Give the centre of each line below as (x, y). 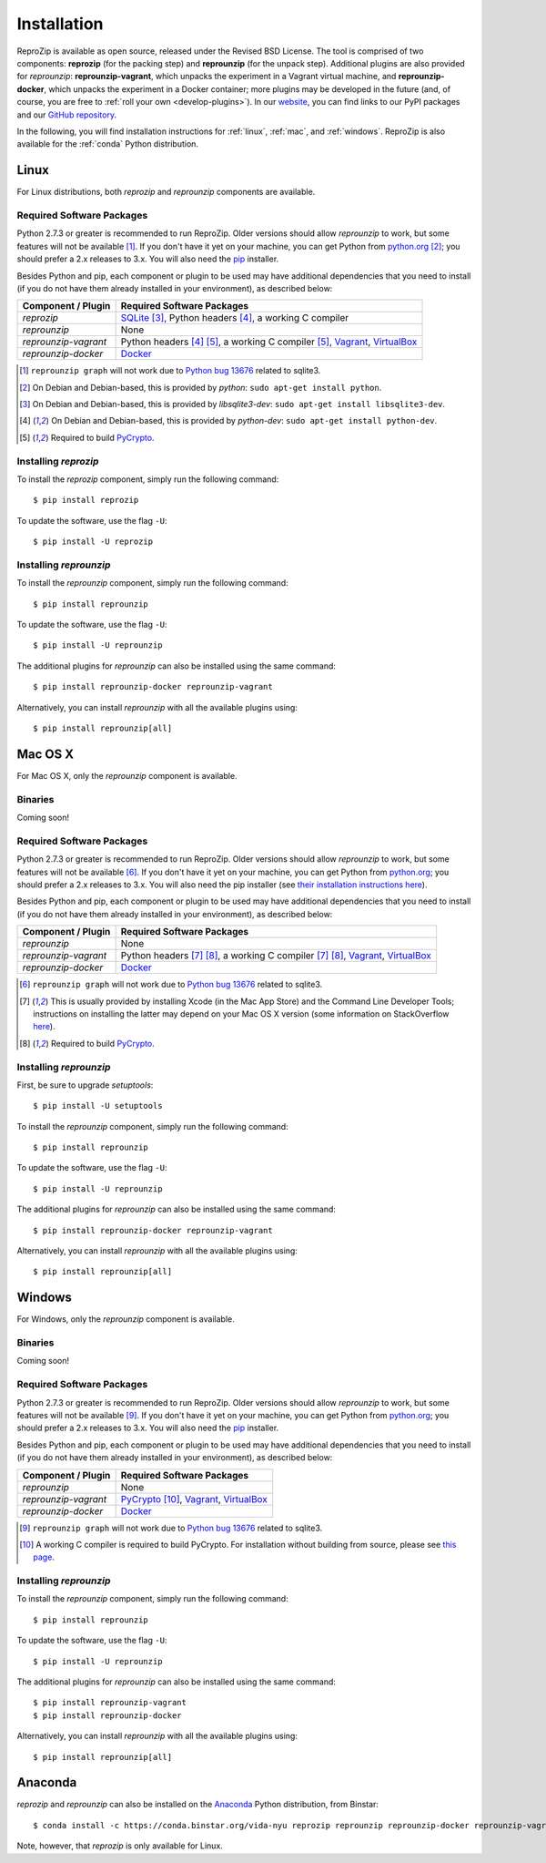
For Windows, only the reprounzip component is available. (126, 1319)
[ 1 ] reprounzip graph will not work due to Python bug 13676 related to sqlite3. (170, 371)
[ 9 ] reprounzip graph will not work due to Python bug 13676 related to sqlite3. (171, 1528)
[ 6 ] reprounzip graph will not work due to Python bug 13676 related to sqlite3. (171, 985)
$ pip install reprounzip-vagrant (110, 1703)
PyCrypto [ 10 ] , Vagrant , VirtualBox (194, 1499)
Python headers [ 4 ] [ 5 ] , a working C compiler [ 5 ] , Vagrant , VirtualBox (269, 342)
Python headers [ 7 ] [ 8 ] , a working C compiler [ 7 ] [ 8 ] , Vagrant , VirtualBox (276, 956)
